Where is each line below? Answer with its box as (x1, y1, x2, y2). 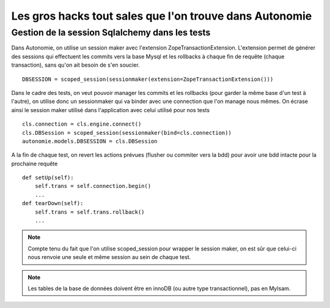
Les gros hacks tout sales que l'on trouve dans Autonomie (11, 9, 312, 23)
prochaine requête (11, 160, 58, 167)
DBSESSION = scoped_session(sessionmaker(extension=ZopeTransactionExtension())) (22, 75, 274, 83)
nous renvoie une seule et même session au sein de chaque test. (28, 254, 191, 261)
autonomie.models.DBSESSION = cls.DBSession (22, 138, 158, 145)
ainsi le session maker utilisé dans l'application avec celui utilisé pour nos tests (11, 106, 210, 113)
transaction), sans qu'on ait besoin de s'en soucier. (11, 61, 140, 69)
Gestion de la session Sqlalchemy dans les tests (11, 27, 211, 38)
